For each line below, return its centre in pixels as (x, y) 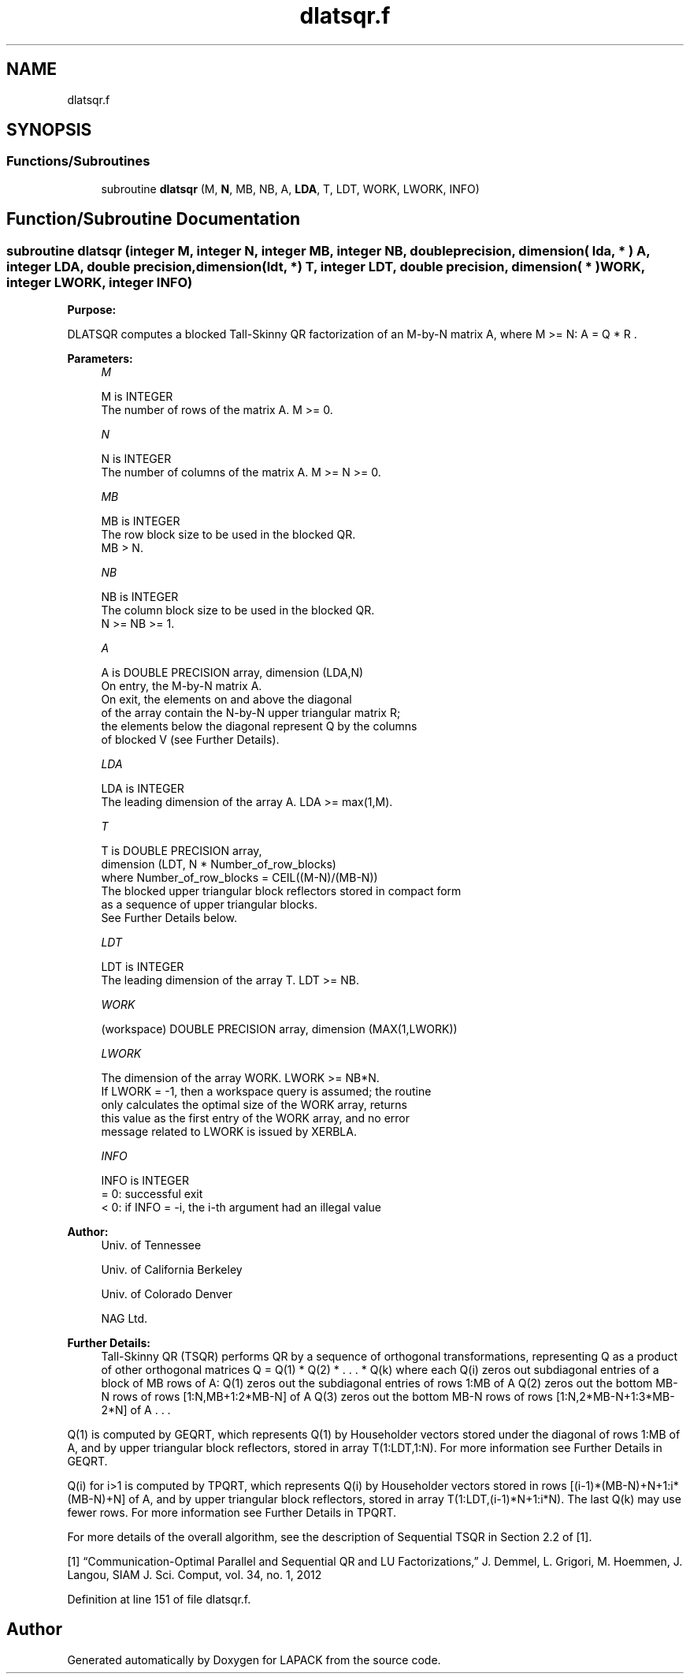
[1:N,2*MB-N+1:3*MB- (615, 1397)
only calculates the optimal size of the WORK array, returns (254, 1105)
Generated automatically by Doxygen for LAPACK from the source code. (254, 1659)
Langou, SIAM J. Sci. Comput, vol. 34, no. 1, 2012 (195, 1575)
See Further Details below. (169, 918)
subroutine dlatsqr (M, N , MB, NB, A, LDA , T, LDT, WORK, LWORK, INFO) (290, 189)
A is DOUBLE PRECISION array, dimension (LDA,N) (232, 673)
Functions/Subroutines (78, 161)
